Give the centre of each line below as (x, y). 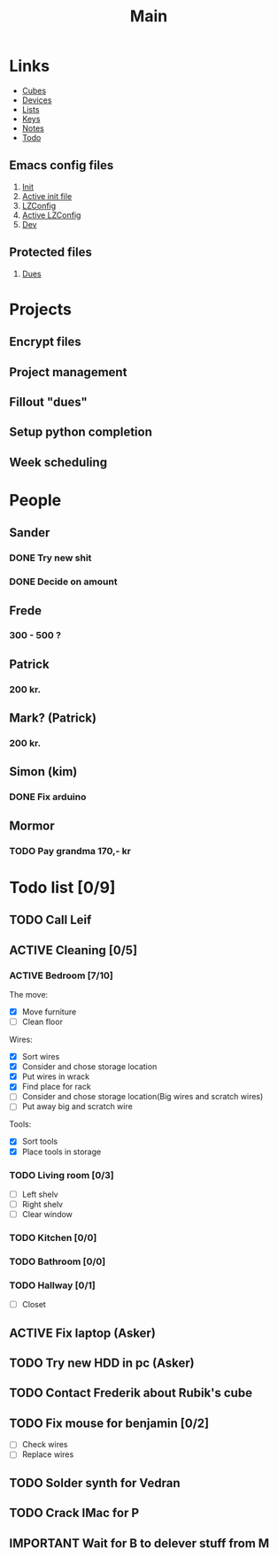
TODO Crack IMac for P (74, 1513)
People (35, 500)
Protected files (51, 253)
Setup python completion (81, 432)
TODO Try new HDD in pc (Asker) (102, 1364)
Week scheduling (58, 462)
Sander (30, 533)
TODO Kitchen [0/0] (53, 1237)
